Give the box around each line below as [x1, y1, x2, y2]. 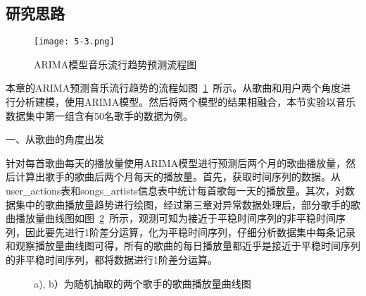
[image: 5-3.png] [34, 37, 115, 47]
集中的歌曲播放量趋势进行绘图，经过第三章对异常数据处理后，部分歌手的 [15, 197, 351, 211]
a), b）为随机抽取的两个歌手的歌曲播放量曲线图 [34, 276, 251, 290]
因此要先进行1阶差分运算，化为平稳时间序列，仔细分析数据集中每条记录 [25, 224, 355, 239]
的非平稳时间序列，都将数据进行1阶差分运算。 [6, 252, 217, 266]
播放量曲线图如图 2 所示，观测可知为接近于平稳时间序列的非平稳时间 [15, 211, 336, 226]
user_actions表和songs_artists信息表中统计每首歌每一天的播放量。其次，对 [6, 183, 345, 198]
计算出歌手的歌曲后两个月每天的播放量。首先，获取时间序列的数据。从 [15, 169, 341, 184]
